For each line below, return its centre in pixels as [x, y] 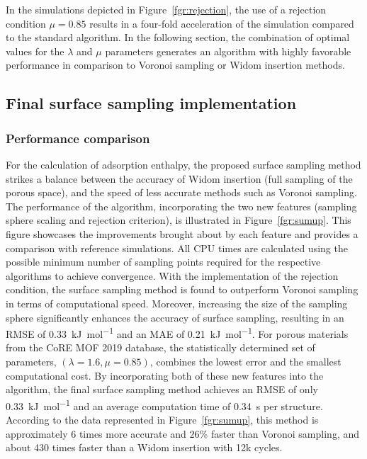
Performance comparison [78, 138]
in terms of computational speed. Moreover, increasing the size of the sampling [177, 303]
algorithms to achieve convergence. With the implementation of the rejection [172, 275]
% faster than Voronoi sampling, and [279, 433]
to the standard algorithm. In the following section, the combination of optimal [178, 37]
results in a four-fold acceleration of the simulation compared [222, 23]
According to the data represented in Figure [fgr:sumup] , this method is [162, 419]
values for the [35, 51]
